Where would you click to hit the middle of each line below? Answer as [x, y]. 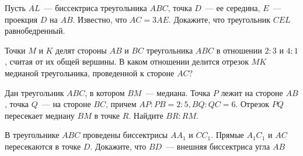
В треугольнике [32, 135]
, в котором [105, 92]
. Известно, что [100, 19]
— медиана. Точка [178, 92]
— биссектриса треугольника [95, 8]
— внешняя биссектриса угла [218, 146]
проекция [21, 19]
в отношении [239, 50]
